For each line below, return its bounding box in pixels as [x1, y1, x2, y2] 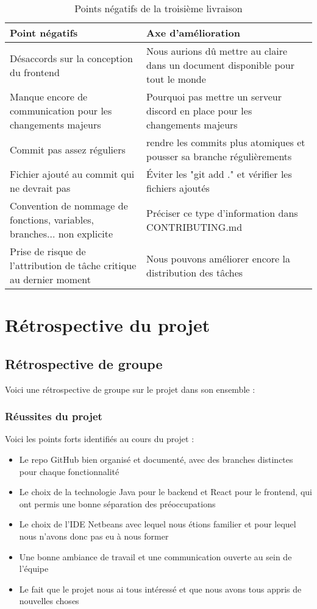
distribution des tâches [146, 265, 243, 280]
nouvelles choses [19, 594, 79, 607]
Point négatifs [10, 26, 78, 40]
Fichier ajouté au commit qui [10, 167, 135, 181]
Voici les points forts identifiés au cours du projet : [5, 432, 194, 445]
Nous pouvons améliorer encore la [146, 251, 290, 266]
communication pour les [10, 104, 112, 118]
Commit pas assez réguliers [10, 142, 126, 157]
